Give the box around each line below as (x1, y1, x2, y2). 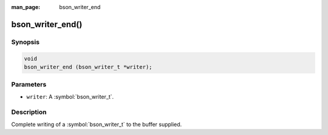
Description (11, 108, 47, 116)
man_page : (11, 4, 41, 10)
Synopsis (11, 38, 39, 46)
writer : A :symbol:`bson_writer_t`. (26, 93, 114, 100)
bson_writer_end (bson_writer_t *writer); (24, 64, 152, 70)
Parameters (11, 81, 47, 89)
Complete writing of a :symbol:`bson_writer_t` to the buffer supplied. (11, 120, 182, 128)
